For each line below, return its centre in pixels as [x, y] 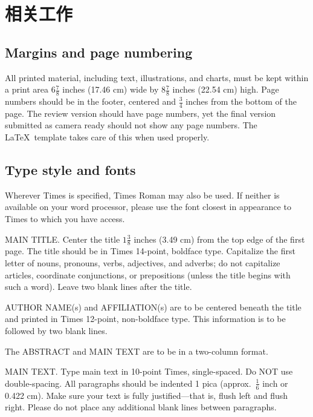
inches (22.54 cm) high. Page [226, 89]
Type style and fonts [70, 169]
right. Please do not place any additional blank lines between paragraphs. [141, 407]
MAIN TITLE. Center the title [63, 239]
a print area [27, 89]
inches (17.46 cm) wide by [111, 89]
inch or [275, 383]
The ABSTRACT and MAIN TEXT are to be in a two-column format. [137, 351]
